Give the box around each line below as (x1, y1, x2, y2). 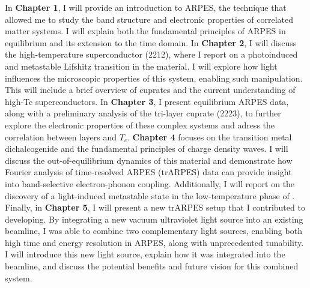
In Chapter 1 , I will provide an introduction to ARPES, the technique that (5, 1, 287, 13)
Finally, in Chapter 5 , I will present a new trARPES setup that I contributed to (5, 201, 305, 214)
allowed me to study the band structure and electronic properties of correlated (5, 13, 294, 25)
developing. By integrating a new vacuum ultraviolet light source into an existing (5, 212, 303, 225)
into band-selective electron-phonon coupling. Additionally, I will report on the (5, 177, 295, 190)
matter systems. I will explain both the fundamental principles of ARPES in (5, 25, 286, 37)
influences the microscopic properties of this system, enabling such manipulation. (5, 71, 303, 84)
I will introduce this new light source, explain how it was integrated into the (5, 248, 285, 260)
